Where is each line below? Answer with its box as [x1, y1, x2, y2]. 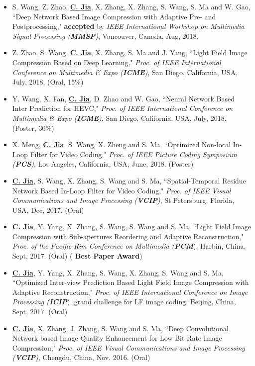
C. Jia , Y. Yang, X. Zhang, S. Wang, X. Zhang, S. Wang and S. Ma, [12, 267, 224, 277]
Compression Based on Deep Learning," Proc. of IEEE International [12, 57, 221, 67]
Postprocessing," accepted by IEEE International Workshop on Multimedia [12, 21, 245, 31]
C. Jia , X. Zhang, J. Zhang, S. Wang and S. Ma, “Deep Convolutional [12, 323, 229, 333]
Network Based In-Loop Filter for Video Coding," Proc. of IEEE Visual [12, 185, 231, 195]
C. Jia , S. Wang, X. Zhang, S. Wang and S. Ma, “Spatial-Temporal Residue [12, 175, 246, 185]
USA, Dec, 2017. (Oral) [12, 204, 84, 215]
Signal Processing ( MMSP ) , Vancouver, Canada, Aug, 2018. [12, 30, 199, 41]
